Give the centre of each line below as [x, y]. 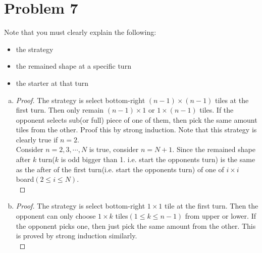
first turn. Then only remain [60, 110]
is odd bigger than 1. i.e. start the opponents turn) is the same [158, 159]
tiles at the [232, 100]
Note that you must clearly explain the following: [80, 32]
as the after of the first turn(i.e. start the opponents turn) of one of [120, 169]
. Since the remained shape [214, 149]
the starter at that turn [52, 83]
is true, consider [114, 149]
